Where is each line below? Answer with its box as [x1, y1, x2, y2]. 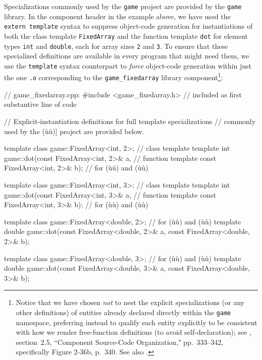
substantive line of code [4, 99, 77, 109]
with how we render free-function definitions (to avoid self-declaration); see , [16, 327, 251, 337]
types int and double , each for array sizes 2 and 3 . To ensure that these [4, 40, 228, 51]
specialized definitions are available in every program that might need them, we [4, 50, 249, 61]
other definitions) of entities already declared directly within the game [16, 307, 231, 317]
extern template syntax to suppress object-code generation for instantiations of [4, 21, 253, 31]
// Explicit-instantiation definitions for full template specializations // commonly [4, 115, 256, 126]
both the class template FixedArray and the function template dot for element [4, 30, 248, 41]
